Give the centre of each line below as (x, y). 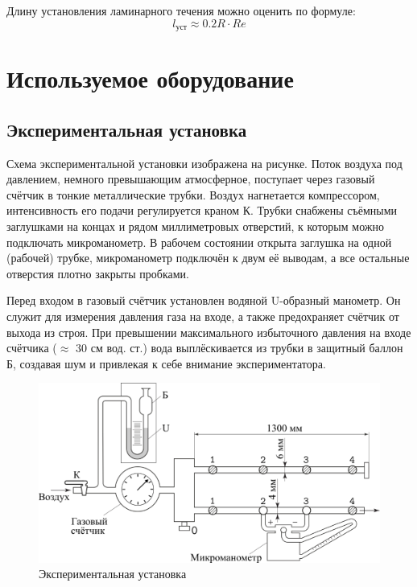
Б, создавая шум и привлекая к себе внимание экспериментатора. (166, 363)
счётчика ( (32, 348)
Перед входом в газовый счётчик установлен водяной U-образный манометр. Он (204, 300)
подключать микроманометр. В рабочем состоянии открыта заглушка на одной (199, 242)
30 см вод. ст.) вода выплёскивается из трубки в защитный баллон (239, 348)
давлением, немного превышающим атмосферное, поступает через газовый (191, 179)
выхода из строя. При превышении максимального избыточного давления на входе (209, 332)
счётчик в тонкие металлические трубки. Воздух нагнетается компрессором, (193, 194)
